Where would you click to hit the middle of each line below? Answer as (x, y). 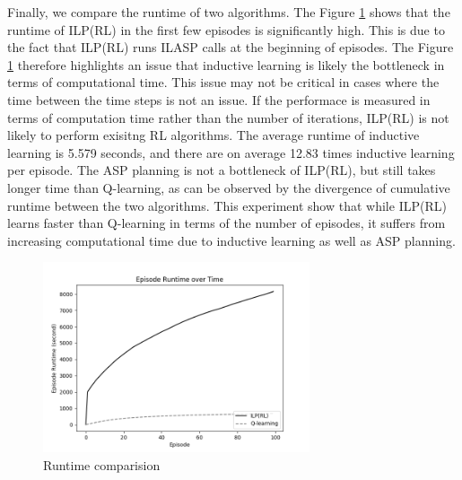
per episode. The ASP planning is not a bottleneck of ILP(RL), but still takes (222, 170)
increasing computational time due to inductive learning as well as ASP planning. (231, 240)
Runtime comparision (102, 464)
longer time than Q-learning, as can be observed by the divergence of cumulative (229, 187)
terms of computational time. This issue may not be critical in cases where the (223, 82)
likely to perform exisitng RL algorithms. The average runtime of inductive (214, 135)
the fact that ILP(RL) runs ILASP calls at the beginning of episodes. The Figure (231, 47)
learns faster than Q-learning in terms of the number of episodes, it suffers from (227, 223)
